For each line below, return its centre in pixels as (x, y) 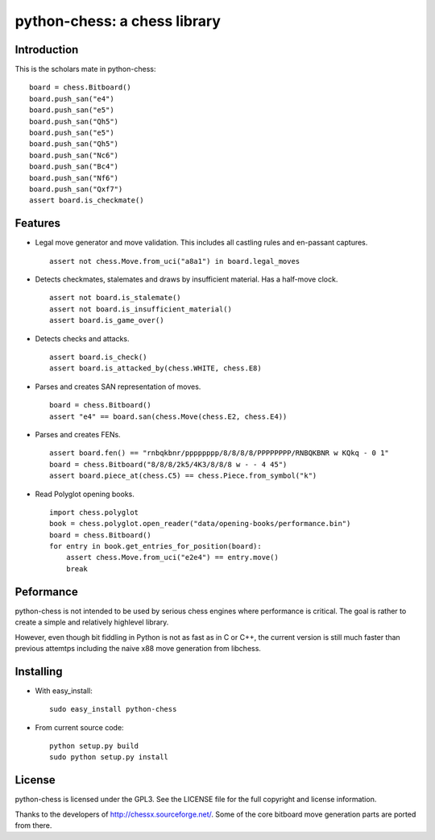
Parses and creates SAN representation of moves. (118, 387)
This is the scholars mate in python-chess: (85, 69)
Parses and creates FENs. (78, 434)
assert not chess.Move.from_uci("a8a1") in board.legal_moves (175, 261)
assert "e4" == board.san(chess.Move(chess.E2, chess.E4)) (168, 416)
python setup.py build (94, 746)
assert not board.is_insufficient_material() (141, 309)
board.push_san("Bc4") (74, 167)
